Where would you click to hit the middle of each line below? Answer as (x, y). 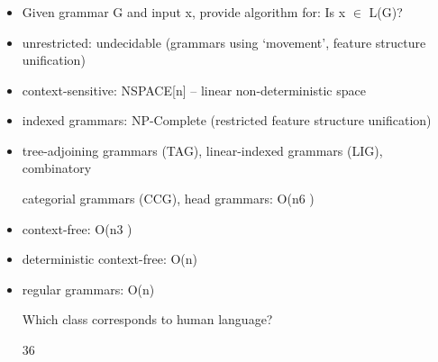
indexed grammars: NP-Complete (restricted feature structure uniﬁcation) (227, 120)
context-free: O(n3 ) (77, 228)
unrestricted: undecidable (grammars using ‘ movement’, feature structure (224, 42)
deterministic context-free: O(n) (110, 259)
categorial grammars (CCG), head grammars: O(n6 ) (168, 199)
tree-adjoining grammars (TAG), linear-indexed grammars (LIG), (202, 150)
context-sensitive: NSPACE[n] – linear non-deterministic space (194, 90)
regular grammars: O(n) (88, 289)
